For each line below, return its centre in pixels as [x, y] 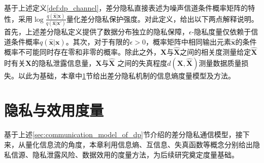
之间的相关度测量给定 [216, 52]
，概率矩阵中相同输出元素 [188, 41]
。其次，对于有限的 [98, 41]
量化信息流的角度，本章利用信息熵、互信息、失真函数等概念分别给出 [139, 144]
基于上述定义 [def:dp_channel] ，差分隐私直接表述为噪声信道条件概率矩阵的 [126, 8]
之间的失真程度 [142, 63]
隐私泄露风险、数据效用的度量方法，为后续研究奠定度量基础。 [135, 154]
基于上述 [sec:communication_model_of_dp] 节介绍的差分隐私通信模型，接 [123, 134]
